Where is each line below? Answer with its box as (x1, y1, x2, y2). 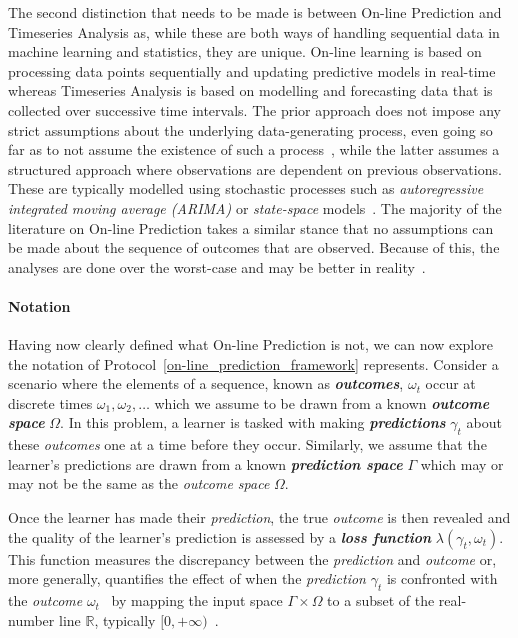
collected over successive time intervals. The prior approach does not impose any (8, 99, 501, 120)
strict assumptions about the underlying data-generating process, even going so (8, 119, 493, 140)
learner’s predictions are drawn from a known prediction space (8, 453, 403, 474)
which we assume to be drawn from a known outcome (154, 392, 490, 413)
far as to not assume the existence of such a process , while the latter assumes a (8, 139, 500, 160)
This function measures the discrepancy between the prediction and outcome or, (8, 548, 497, 569)
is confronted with (386, 568, 498, 589)
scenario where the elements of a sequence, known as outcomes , (8, 373, 404, 394)
